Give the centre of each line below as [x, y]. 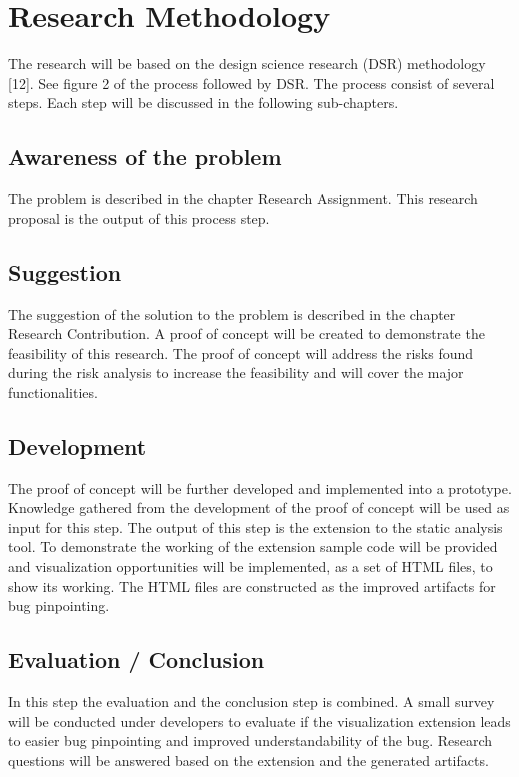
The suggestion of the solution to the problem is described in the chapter [232, 313]
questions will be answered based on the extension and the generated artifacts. [248, 759]
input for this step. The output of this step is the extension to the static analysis [255, 526]
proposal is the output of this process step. [139, 217]
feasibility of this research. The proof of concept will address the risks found [241, 352]
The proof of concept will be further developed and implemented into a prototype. [260, 487]
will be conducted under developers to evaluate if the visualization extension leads [259, 720]
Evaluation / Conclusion [136, 659]
